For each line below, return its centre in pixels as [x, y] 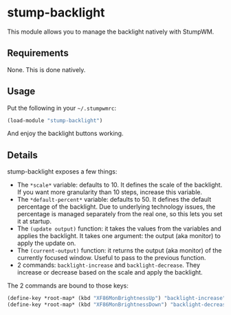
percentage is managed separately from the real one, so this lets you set [120, 214]
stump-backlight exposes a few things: [62, 172]
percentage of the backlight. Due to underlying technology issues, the [116, 207]
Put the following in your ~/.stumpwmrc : [62, 108]
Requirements [38, 53]
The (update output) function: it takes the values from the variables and [119, 229]
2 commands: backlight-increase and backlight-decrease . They [109, 265]
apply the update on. [46, 243]
